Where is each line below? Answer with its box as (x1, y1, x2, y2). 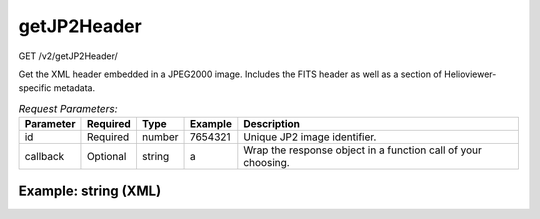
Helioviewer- (443, 68, 497, 80)
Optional (86, 150, 127, 164)
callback (24, 150, 65, 164)
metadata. (53, 82, 95, 94)
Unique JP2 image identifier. (243, 130, 377, 144)
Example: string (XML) (18, 182, 162, 199)
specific (18, 82, 52, 94)
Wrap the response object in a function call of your (243, 143, 482, 157)
